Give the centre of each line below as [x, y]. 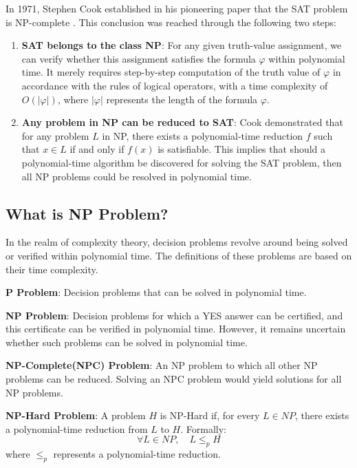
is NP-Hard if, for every [210, 415]
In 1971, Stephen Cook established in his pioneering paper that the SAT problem [177, 8]
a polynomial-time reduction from [77, 428]
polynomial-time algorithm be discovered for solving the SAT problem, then [182, 162]
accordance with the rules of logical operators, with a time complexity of [175, 85]
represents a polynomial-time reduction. [137, 454]
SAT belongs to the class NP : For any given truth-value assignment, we [182, 45]
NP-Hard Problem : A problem [76, 415]
